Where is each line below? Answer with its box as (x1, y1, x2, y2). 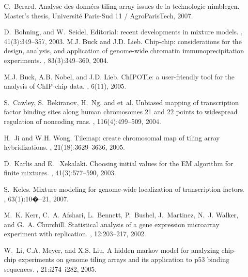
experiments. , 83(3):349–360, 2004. (4, 55, 108, 65)
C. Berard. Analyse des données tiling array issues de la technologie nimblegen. (4, 1, 240, 11)
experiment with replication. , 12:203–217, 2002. (4, 229, 146, 239)
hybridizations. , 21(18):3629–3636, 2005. (4, 142, 125, 152)
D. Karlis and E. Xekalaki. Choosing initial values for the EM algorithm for (4, 158, 233, 168)
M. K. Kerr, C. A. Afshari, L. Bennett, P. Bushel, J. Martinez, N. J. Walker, (4, 210, 239, 220)
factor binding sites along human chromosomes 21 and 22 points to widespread (4, 107, 238, 117)
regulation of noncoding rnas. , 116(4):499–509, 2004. (4, 116, 161, 126)
